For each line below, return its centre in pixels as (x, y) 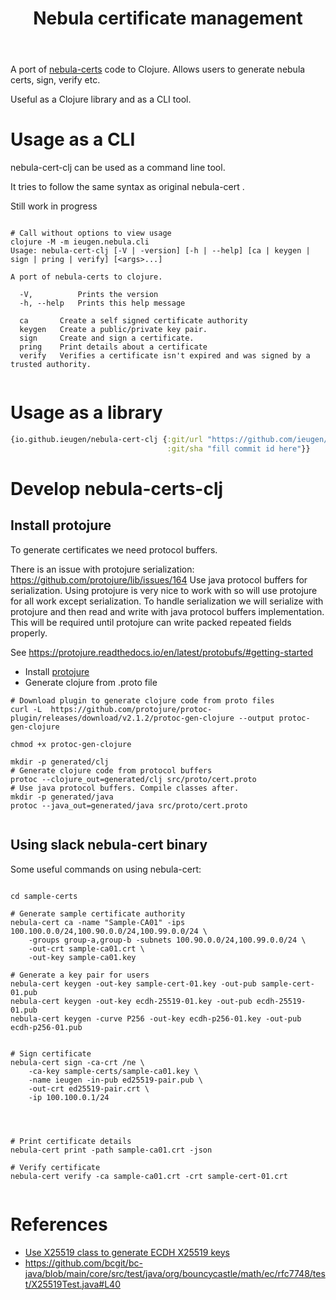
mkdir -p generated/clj (60, 762)
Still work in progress (54, 206)
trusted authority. (51, 365)
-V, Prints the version (89, 295)
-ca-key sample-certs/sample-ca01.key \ (113, 1071)
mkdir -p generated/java (62, 797)
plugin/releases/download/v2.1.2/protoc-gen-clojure (122, 718)
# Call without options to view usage (91, 233)
